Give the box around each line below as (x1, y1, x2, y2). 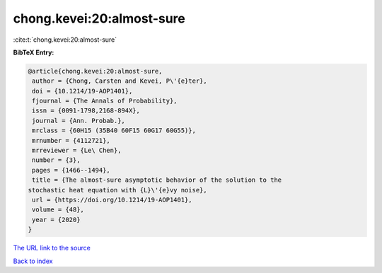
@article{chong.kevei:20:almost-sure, (28, 67, 163, 75)
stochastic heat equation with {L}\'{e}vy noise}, (28, 186, 208, 194)
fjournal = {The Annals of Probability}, (32, 97, 178, 105)
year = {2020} (32, 216, 81, 223)
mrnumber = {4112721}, (32, 136, 111, 144)
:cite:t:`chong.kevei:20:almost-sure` (13, 35, 117, 44)
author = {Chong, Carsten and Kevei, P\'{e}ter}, (32, 77, 208, 85)
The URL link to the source (13, 244, 91, 252)
